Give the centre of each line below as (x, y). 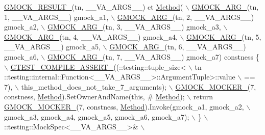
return (203, 97)
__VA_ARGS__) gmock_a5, (52, 47)
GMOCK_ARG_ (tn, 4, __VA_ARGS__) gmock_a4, (91, 36)
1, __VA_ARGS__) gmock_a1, (56, 17)
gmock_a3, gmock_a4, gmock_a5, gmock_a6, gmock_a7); (97, 116)
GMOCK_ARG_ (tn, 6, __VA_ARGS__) (178, 47)
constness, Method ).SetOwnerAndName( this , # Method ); (94, 97)
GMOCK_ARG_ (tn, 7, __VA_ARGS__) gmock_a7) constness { (153, 56)
